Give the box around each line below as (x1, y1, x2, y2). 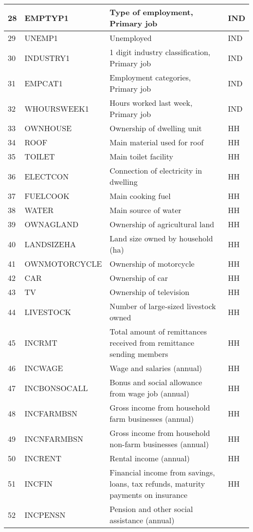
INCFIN (24, 478, 53, 489)
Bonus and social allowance (109, 376, 202, 388)
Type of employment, (109, 6, 193, 18)
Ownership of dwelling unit (109, 122, 202, 134)
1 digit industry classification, (109, 46, 211, 58)
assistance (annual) (109, 514, 175, 526)
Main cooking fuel (109, 190, 171, 201)
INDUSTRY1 (24, 52, 70, 63)
